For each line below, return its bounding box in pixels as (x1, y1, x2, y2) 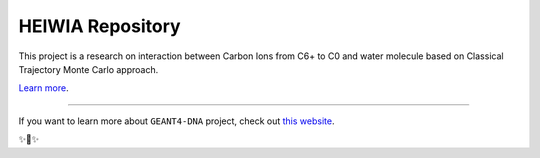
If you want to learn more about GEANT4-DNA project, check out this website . (18, 115, 335, 127)
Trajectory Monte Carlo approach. (18, 63, 159, 75)
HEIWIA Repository (18, 15, 181, 37)
